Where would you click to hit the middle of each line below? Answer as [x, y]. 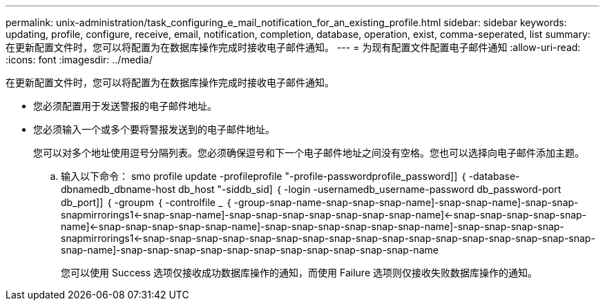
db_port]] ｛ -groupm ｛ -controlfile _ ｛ [146, 202]
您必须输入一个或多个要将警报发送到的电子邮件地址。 [154, 129]
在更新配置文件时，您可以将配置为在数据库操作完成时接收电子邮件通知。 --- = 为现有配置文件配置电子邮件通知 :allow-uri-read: [293, 47]
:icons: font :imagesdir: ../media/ [79, 60]
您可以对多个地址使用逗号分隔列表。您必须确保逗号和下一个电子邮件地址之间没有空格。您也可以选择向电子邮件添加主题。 [309, 153]
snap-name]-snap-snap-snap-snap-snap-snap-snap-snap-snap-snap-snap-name [250, 250]
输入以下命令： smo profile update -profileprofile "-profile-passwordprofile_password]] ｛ [263, 176]
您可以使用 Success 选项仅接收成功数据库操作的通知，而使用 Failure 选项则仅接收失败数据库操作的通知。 [299, 273]
